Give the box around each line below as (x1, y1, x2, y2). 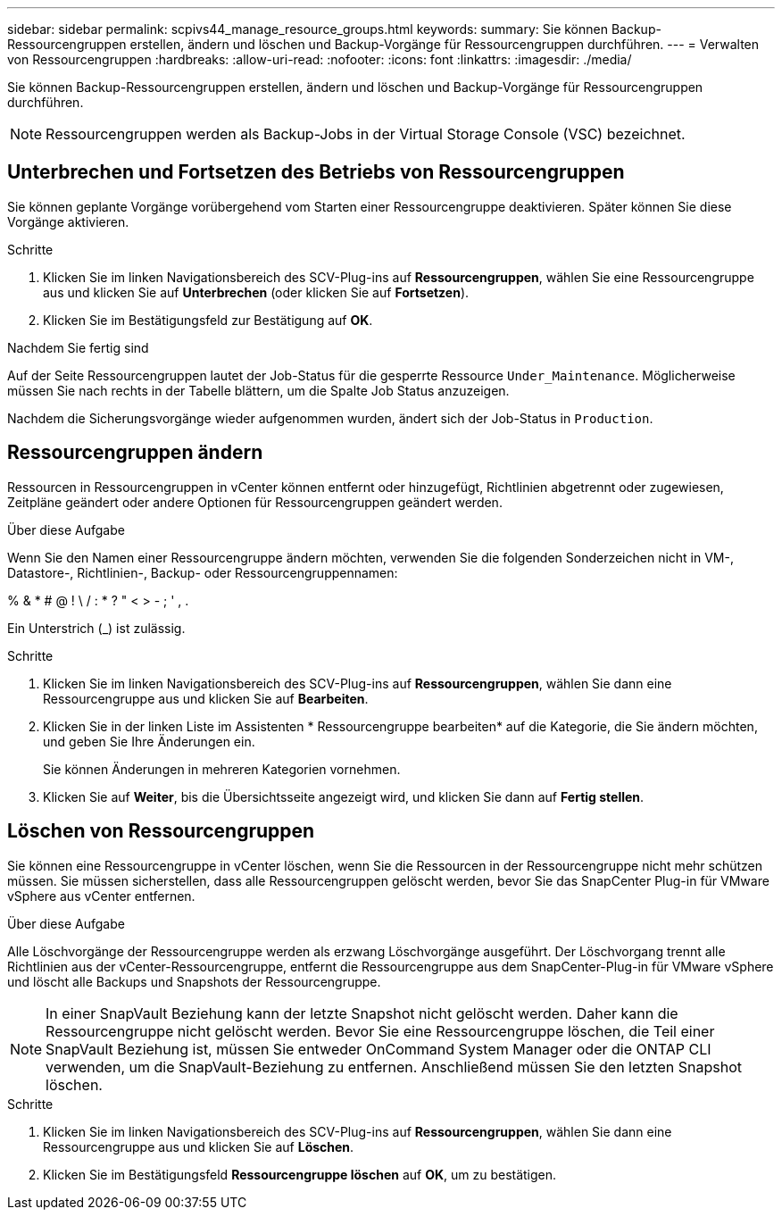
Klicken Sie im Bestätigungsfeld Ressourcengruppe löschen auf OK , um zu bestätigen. (43, 1166, 557, 1182)
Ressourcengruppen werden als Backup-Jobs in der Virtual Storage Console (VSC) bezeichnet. (46, 125, 686, 143)
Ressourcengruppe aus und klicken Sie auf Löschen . (43, 1138, 354, 1154)
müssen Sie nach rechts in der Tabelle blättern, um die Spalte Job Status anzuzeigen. (7, 382, 510, 398)
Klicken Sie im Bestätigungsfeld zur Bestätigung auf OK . (43, 312, 373, 328)
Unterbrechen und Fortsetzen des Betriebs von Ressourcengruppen (7, 161, 625, 184)
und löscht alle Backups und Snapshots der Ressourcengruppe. (7, 973, 381, 989)
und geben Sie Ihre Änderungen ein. (43, 733, 255, 749)
